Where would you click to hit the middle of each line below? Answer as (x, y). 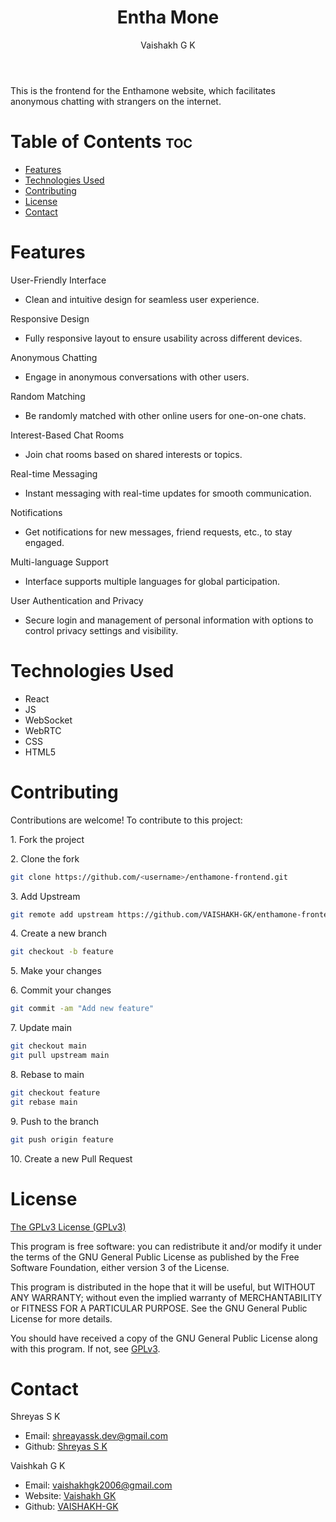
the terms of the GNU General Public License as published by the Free (155, 1257)
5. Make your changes (56, 971)
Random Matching (48, 396)
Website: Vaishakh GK (70, 1496)
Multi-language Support (59, 562)
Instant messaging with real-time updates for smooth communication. (168, 493)
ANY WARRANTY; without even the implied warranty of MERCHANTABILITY (166, 1297)
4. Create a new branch (59, 933)
